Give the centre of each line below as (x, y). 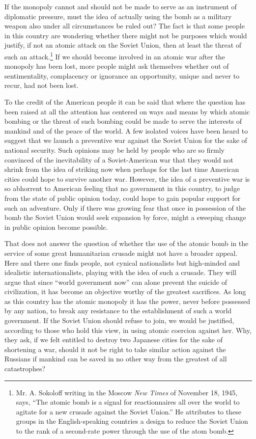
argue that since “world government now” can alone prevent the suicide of (116, 282)
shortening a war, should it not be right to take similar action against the (115, 349)
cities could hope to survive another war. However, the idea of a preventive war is (127, 178)
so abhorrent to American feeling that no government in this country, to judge (122, 188)
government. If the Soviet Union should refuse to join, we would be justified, (119, 320)
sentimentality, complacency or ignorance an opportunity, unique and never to (122, 75)
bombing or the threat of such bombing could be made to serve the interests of (123, 121)
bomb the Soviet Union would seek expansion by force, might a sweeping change (125, 217)
